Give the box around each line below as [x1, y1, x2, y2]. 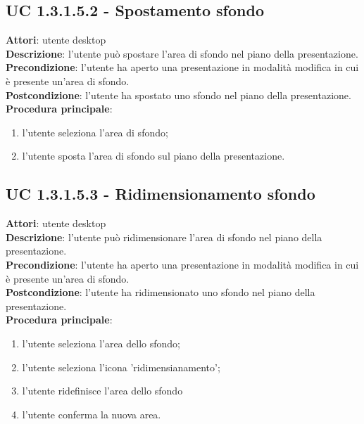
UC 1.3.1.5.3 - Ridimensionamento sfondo [6, 183, 315, 205]
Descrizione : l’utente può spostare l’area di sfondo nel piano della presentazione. [6, 46, 358, 60]
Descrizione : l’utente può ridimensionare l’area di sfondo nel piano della [6, 229, 322, 244]
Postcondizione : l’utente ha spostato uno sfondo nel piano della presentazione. [6, 87, 351, 102]
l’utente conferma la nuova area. [22, 406, 161, 421]
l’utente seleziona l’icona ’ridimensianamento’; [22, 359, 220, 374]
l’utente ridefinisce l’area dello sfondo [22, 383, 183, 398]
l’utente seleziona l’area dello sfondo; [22, 335, 180, 350]
